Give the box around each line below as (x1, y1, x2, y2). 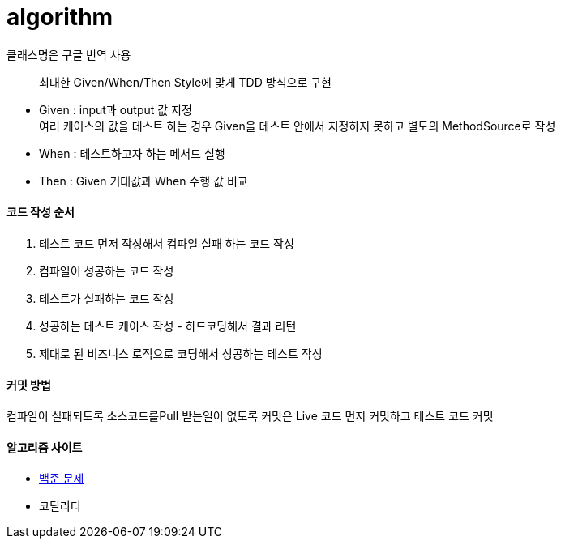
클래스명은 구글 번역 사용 (6, 47, 131, 62)
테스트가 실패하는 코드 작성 (39, 291, 174, 305)
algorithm (6, 3, 113, 31)
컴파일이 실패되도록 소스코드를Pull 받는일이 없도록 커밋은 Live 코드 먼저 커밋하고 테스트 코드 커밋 (6, 409, 494, 424)
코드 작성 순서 (6, 205, 75, 219)
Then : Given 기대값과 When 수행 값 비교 (39, 173, 248, 188)
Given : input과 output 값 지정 (39, 102, 192, 117)
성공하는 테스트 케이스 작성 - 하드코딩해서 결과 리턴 (39, 318, 297, 333)
